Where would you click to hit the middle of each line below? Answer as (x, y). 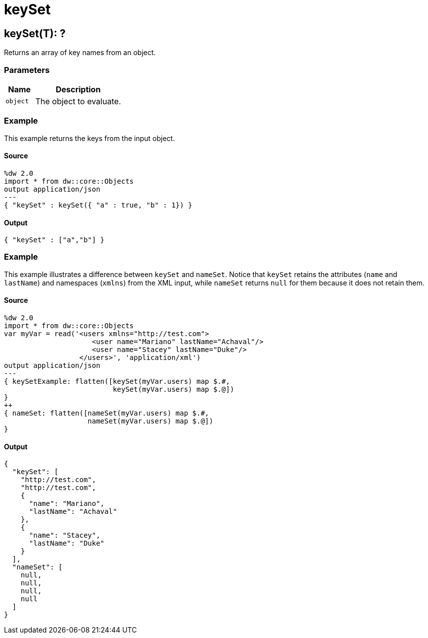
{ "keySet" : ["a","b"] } (54, 240)
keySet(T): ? (35, 33)
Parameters (27, 70)
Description (78, 89)
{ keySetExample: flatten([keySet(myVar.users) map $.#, (117, 382)
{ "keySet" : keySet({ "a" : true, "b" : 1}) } (98, 205)
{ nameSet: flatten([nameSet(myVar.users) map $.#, (107, 413)
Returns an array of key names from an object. (80, 53)
